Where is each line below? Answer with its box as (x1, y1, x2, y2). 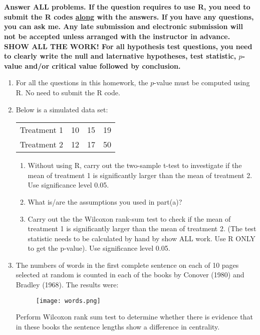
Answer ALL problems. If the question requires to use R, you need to (4, 2, 250, 12)
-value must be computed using (154, 77, 250, 88)
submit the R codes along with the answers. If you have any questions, (4, 11, 254, 22)
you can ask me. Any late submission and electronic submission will (4, 21, 243, 32)
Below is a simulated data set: (16, 104, 108, 114)
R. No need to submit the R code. (16, 87, 120, 97)
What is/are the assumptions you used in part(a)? (28, 196, 182, 207)
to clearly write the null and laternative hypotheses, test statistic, (4, 51, 236, 61)
